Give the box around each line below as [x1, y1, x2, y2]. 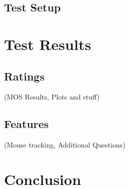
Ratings [4, 68, 44, 83]
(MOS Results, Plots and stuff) [4, 91, 99, 102]
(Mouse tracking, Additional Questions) [4, 139, 125, 150]
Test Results [4, 33, 91, 54]
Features [4, 116, 49, 131]
